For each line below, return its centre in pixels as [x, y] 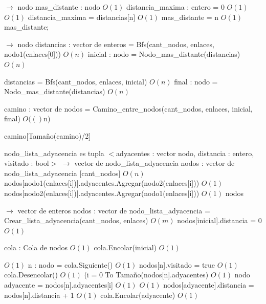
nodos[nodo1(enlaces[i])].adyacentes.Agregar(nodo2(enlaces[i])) [102, 183]
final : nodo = [196, 81]
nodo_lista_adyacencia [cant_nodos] [62, 173]
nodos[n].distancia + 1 [39, 295]
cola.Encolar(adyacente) [138, 295]
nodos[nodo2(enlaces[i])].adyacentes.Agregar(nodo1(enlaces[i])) [102, 193]
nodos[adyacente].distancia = [209, 285]
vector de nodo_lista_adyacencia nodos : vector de [154, 163]
